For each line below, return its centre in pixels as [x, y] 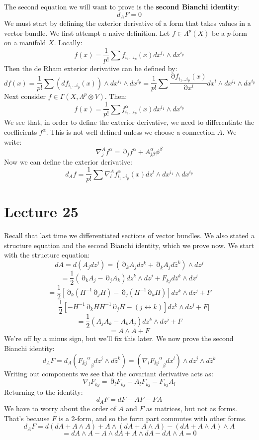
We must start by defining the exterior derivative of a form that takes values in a [128, 23]
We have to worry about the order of [60, 408]
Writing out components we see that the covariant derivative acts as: [109, 373]
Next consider [25, 96]
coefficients [21, 132]
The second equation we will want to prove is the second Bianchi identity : [122, 6]
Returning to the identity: [43, 392]
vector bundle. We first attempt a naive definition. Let [87, 33]
